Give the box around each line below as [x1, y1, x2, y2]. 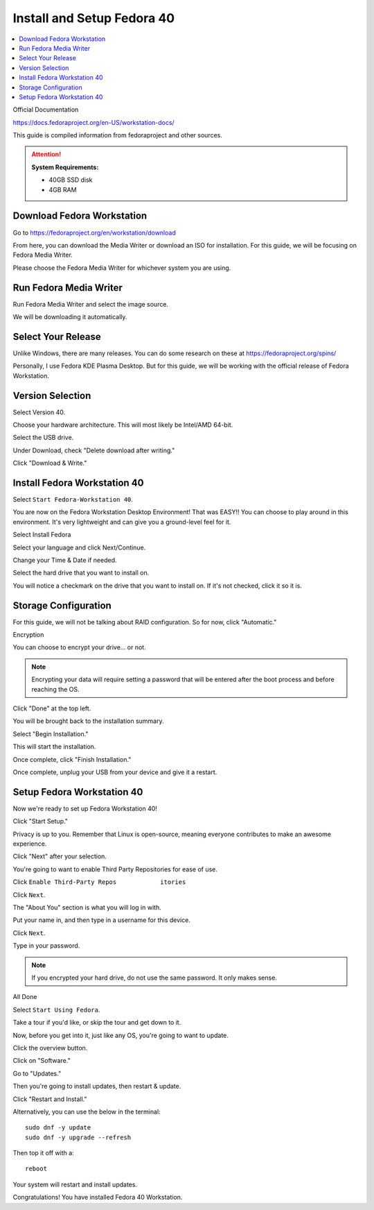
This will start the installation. [12, 742, 96, 751]
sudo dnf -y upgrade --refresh [25, 1133, 132, 1141]
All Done [12, 993, 37, 1001]
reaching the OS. [31, 685, 80, 693]
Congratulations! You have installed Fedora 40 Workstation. [12, 1193, 183, 1202]
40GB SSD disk [48, 176, 93, 184]
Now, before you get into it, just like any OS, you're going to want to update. [12, 1031, 229, 1039]
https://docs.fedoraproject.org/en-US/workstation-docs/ [12, 118, 175, 126]
